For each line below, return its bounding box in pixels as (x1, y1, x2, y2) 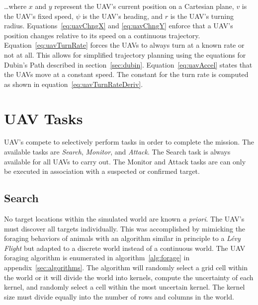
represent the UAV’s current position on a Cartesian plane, (54, 1, 234, 11)
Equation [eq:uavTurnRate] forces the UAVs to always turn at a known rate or (4, 40, 245, 50)
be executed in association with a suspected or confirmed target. (4, 166, 200, 176)
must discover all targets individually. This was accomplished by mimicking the (4, 223, 246, 233)
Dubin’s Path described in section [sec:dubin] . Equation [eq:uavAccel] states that (4, 59, 253, 70)
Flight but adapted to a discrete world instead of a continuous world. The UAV (4, 242, 246, 253)
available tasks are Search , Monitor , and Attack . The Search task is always (4, 147, 231, 157)
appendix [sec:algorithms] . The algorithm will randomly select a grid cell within (4, 262, 248, 273)
